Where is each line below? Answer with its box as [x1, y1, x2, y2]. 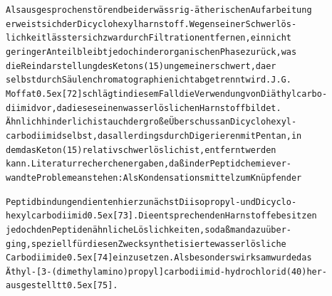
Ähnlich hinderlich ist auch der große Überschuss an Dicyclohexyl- [6, 117, 297, 127]
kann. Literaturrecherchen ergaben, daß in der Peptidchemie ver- [6, 159, 291, 169]
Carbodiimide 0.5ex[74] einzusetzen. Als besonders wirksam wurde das [6, 253, 312, 263]
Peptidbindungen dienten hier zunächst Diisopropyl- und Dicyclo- [6, 196, 297, 207]
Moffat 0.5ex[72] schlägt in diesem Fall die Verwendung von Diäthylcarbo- [6, 88, 328, 99]
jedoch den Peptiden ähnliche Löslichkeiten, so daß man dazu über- [6, 224, 291, 235]
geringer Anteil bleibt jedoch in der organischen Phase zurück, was [6, 46, 297, 57]
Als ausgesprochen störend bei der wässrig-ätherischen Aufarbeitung [6, 5, 312, 15]
